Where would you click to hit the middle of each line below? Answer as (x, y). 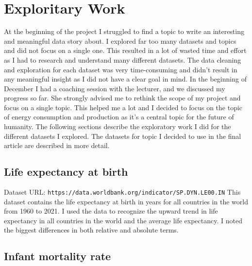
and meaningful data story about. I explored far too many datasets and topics (120, 41)
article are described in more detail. (57, 145)
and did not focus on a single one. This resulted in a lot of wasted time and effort (125, 50)
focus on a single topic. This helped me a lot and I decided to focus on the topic (123, 107)
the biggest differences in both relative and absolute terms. (91, 230)
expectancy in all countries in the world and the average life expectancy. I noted (123, 220)
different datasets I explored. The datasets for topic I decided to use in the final (123, 136)
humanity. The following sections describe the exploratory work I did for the (118, 126)
